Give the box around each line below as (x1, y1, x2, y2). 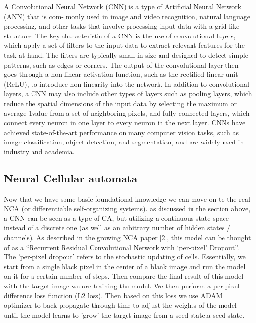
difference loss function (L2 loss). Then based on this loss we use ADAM (4, 290, 223, 300)
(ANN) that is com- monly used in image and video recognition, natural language (4, 11, 250, 21)
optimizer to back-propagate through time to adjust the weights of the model (4, 300, 237, 310)
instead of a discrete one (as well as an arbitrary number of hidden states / (4, 222, 230, 233)
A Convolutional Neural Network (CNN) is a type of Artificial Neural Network (4, 1, 242, 11)
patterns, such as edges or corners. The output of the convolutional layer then (4, 59, 239, 70)
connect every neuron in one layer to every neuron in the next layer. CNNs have (4, 117, 246, 128)
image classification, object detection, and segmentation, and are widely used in (4, 137, 244, 147)
